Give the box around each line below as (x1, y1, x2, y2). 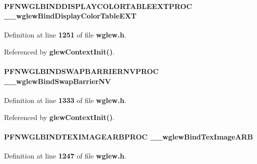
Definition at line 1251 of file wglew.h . (4, 29, 126, 40)
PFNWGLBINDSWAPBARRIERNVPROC (4, 66, 159, 76)
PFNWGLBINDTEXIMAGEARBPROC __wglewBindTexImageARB (4, 131, 253, 141)
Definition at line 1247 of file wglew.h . (4, 150, 126, 160)
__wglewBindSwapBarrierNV (4, 75, 111, 86)
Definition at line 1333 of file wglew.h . (4, 94, 126, 105)
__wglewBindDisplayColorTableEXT (4, 10, 137, 21)
